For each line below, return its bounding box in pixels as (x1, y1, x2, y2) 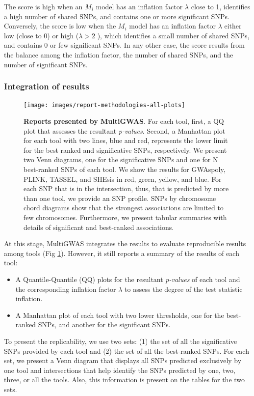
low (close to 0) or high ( (4, 30, 79, 40)
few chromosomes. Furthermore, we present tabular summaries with (24, 212, 227, 222)
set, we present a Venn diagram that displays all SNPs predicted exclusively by (4, 355, 242, 366)
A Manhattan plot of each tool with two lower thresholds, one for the (15, 310, 224, 320)
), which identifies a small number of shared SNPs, (97, 30, 250, 40)
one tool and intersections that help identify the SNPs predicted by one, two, (4, 365, 235, 375)
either (224, 21, 242, 31)
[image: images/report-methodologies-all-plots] (24, 102, 185, 109)
